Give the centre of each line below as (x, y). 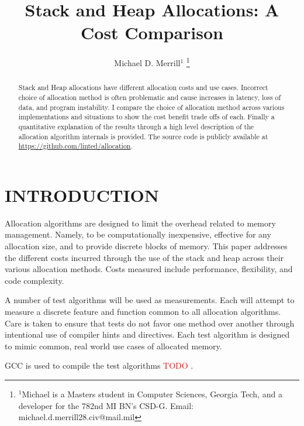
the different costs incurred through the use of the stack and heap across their (144, 257)
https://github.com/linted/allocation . (75, 146)
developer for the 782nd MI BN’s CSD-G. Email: (106, 405)
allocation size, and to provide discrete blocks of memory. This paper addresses (146, 246)
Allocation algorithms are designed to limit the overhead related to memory (140, 223)
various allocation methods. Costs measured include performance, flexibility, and (149, 269)
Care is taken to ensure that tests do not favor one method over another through (150, 323)
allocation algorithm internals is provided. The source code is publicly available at (143, 136)
